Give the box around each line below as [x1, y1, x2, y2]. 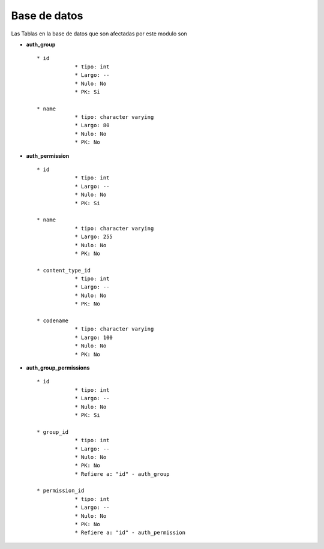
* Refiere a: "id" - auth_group [74, 470, 170, 477]
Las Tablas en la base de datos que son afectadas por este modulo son [11, 30, 187, 37]
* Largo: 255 [74, 233, 113, 240]
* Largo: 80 [74, 122, 110, 129]
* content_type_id [37, 267, 91, 274]
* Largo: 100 [74, 334, 113, 341]
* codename [37, 317, 69, 324]
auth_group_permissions [26, 364, 90, 371]
